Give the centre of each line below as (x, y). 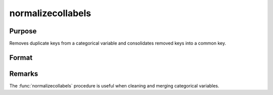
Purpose (23, 31)
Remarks (24, 74)
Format (21, 57)
